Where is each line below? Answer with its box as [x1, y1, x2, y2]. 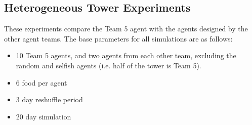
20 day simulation [16, 111, 71, 121]
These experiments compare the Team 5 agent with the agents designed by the [4, 23, 248, 34]
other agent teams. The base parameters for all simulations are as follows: [4, 33, 233, 44]
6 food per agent [16, 77, 67, 88]
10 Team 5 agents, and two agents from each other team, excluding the [16, 50, 236, 61]
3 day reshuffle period [16, 94, 83, 105]
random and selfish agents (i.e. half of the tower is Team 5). [16, 60, 201, 70]
